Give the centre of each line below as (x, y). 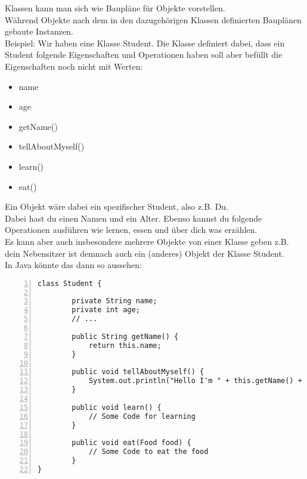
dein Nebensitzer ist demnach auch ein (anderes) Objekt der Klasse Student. (145, 253)
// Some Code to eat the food (148, 452)
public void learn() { (117, 407)
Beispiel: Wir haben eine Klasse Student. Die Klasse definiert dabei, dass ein (145, 43)
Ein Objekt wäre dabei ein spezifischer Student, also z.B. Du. (117, 206)
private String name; (114, 301)
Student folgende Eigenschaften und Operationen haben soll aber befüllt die (144, 55)
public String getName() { (125, 336)
